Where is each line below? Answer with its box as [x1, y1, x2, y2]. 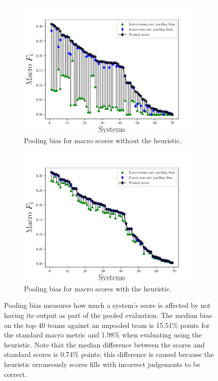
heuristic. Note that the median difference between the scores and [4, 339, 205, 349]
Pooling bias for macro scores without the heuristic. [24, 135, 182, 145]
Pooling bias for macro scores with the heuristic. [24, 283, 172, 293]
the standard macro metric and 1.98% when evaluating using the [4, 329, 202, 340]
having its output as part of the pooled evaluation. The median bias [4, 309, 212, 320]
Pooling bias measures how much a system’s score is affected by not [4, 300, 211, 310]
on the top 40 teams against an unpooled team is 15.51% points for [4, 319, 210, 330]
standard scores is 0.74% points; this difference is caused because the [4, 349, 214, 359]
